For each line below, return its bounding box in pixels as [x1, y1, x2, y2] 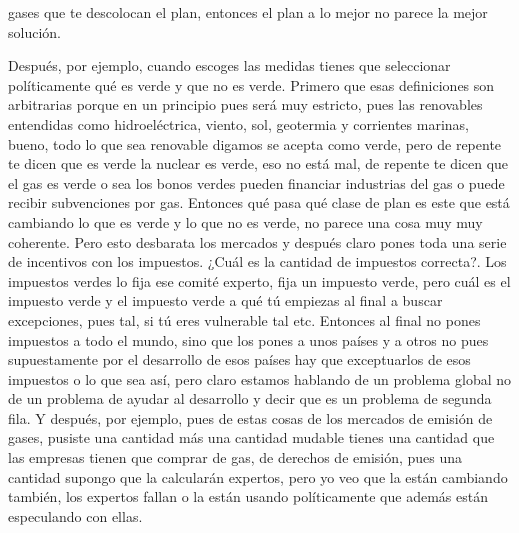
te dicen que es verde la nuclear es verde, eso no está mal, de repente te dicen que [8, 153, 509, 174]
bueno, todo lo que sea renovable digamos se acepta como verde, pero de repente [8, 133, 502, 154]
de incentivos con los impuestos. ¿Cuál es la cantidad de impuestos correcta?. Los [8, 251, 507, 272]
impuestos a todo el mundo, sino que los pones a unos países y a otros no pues [8, 329, 489, 350]
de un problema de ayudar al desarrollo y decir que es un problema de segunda [8, 388, 492, 409]
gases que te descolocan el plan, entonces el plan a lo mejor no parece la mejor [8, 2, 488, 22]
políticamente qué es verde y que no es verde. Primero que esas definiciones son [8, 74, 495, 95]
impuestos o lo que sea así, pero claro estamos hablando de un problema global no [8, 368, 512, 389]
